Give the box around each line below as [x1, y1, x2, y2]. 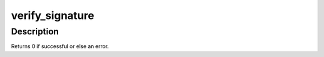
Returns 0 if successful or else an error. [11, 43, 109, 50]
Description [11, 26, 59, 37]
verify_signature [11, 9, 94, 22]
